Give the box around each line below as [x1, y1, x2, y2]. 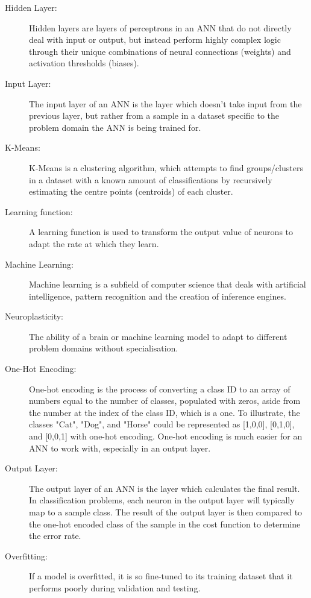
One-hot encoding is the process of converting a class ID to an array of [29, 382, 291, 395]
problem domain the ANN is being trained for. [29, 121, 201, 133]
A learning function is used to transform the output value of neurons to [29, 225, 294, 238]
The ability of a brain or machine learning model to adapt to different [29, 330, 287, 342]
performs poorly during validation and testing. [29, 581, 201, 594]
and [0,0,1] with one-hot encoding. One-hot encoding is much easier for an [29, 430, 303, 442]
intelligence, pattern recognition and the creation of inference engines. [29, 289, 286, 302]
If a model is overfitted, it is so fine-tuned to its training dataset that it [29, 570, 293, 582]
